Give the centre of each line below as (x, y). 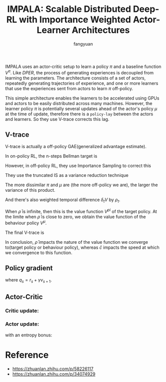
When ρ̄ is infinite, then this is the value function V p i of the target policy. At (81, 211)
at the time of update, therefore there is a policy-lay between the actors (79, 114)
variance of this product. (30, 190)
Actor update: (22, 324)
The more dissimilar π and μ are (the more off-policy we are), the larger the (82, 185)
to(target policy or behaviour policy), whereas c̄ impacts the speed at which (82, 247)
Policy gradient (29, 268)
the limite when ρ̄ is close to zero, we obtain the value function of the (76, 217)
